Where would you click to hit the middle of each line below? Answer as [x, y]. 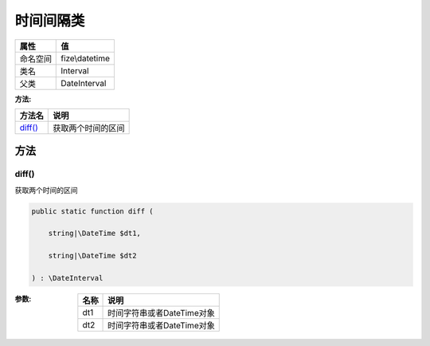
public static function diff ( [93, 211]
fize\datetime [86, 58]
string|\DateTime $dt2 [92, 256]
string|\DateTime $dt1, [94, 234]
